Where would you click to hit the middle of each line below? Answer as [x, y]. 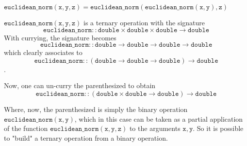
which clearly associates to [43, 52]
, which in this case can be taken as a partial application [159, 119]
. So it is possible [218, 128]
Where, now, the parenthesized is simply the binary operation [96, 109]
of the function [26, 128]
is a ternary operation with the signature [144, 22]
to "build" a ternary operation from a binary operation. [86, 137]
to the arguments [155, 128]
